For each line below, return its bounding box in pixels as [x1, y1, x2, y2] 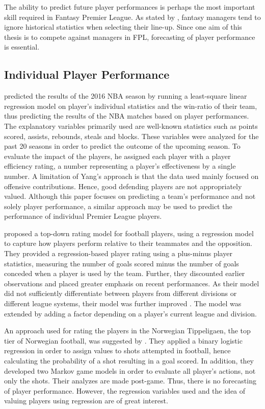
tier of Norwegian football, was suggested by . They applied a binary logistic [4, 335, 243, 346]
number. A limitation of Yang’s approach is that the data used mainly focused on [4, 170, 259, 181]
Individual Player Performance [4, 66, 170, 82]
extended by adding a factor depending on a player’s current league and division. [4, 308, 257, 319]
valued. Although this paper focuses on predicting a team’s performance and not [4, 191, 256, 201]
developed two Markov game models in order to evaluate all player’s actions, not [4, 365, 256, 376]
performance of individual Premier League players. [4, 211, 162, 221]
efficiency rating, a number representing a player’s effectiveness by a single [4, 161, 236, 171]
